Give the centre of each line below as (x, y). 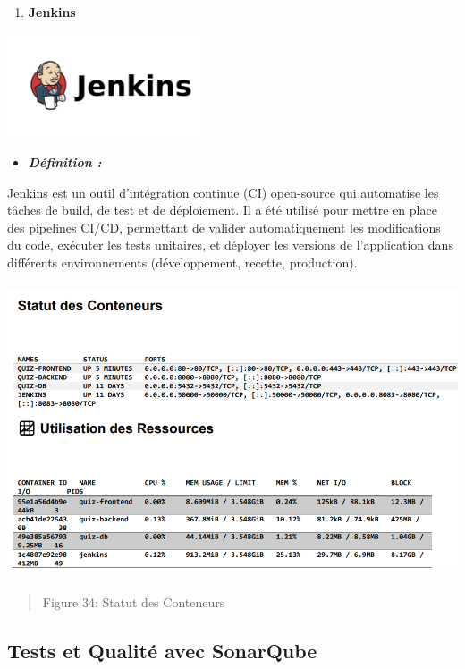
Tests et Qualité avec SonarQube (162, 650)
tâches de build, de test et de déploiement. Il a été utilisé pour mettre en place (222, 210)
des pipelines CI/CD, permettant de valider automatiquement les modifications (224, 227)
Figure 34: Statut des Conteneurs (134, 601)
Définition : (65, 161)
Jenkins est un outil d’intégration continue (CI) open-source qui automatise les (223, 192)
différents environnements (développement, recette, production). (182, 262)
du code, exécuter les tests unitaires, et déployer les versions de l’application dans (230, 245)
